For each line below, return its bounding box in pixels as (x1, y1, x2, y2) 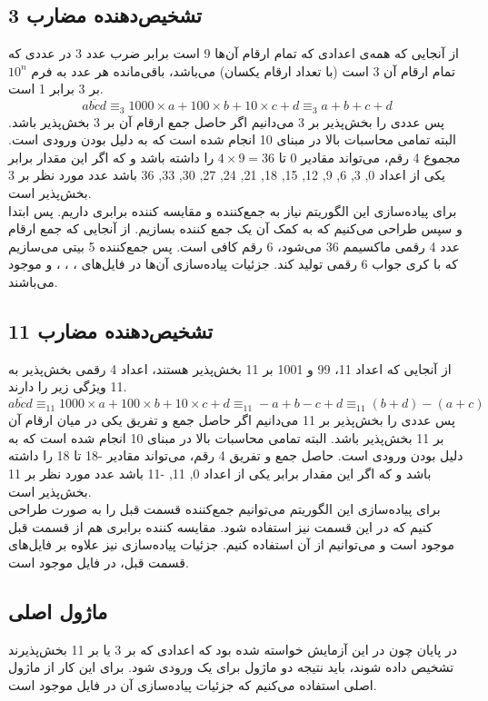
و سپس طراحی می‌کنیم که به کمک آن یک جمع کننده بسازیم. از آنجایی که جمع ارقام (8, 219, 463, 238)
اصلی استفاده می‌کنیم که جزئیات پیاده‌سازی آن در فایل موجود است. (8, 675, 377, 694)
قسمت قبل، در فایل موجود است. (8, 552, 189, 571)
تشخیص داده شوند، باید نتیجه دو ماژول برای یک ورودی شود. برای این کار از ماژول (8, 657, 454, 676)
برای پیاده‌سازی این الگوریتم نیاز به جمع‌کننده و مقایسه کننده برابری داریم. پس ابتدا (8, 201, 457, 220)
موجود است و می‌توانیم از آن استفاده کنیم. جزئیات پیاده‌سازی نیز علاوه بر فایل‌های (8, 535, 455, 554)
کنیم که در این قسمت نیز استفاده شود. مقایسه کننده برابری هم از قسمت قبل (8, 517, 433, 536)
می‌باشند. (8, 272, 58, 291)
